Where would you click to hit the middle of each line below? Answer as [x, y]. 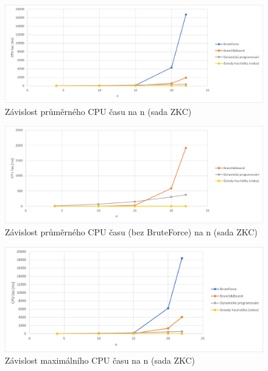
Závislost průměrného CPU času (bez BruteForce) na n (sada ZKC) [131, 232]
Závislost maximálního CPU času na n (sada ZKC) [100, 360]
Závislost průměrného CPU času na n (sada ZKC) [98, 111]
